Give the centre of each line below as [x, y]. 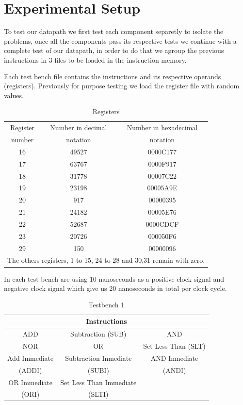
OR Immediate [31, 382]
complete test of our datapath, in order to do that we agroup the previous [114, 50]
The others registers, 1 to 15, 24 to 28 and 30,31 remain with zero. [106, 260]
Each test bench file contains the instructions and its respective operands [113, 76]
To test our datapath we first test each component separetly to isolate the [114, 31]
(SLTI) [98, 394]
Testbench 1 [106, 304]
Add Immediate [31, 358]
